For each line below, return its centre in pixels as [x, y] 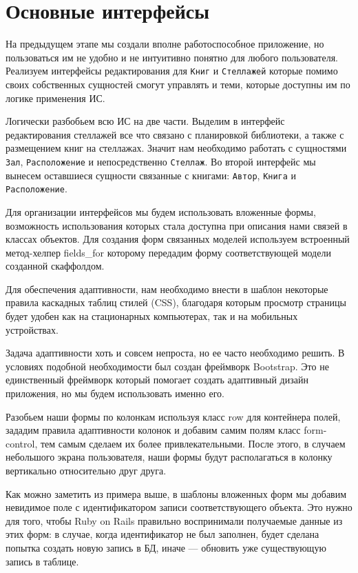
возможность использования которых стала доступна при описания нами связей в [177, 225]
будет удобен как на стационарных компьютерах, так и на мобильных [152, 316]
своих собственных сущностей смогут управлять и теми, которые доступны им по [178, 84]
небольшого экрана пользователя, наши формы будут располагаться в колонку [169, 457]
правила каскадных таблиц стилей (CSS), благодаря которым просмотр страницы [176, 302]
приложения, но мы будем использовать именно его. [115, 393]
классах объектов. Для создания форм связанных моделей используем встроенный [178, 239]
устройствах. [32, 329]
